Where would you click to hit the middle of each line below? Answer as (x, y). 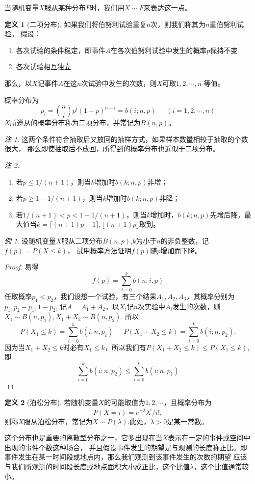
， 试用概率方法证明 (99, 250)
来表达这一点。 (167, 7)
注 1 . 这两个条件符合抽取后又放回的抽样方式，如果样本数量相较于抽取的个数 (126, 139)
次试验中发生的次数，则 (119, 83)
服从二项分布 (82, 240)
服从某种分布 (65, 7)
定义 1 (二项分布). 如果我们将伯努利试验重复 (76, 24)
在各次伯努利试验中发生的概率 (159, 50)
